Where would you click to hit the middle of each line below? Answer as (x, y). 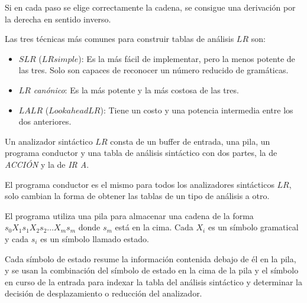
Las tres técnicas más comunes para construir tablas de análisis (119, 39)
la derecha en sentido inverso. (58, 19)
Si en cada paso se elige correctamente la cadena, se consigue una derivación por (150, 7)
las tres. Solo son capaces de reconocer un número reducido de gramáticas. (153, 70)
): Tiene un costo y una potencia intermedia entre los (197, 110)
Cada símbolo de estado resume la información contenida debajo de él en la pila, (151, 258)
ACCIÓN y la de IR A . (47, 164)
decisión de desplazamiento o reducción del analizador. (104, 293)
